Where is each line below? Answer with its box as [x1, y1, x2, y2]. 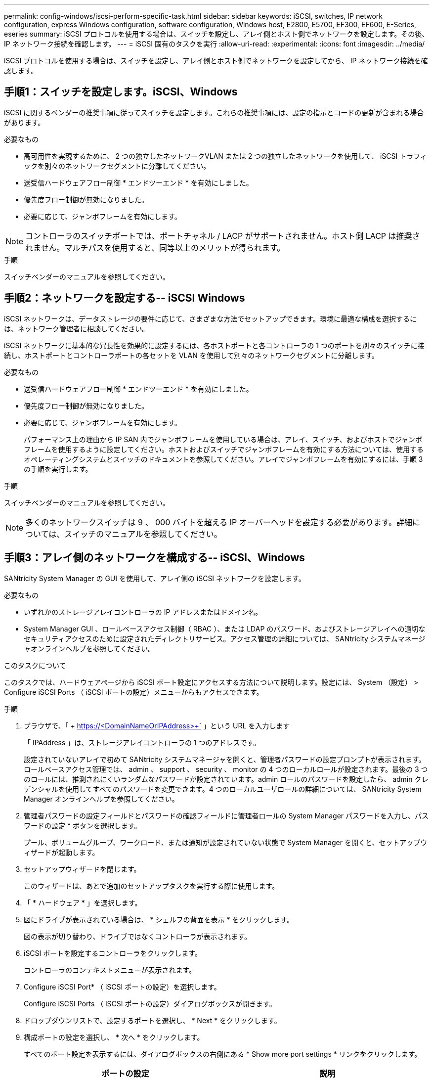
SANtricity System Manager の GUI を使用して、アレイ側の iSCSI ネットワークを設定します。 [4, 574, 305, 583]
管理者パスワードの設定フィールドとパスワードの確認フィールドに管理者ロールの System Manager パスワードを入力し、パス [24, 811, 429, 820]
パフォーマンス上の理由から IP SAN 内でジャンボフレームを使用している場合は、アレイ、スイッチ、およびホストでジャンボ [24, 435, 423, 444]
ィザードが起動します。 [24, 848, 99, 856]
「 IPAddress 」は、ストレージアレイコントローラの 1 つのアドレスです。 [24, 738, 260, 747]
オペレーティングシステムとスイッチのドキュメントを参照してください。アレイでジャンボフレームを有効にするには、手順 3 [24, 454, 423, 463]
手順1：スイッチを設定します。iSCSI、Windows [4, 86, 238, 98]
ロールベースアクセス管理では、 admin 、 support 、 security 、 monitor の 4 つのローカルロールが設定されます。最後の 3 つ [24, 765, 428, 773]
